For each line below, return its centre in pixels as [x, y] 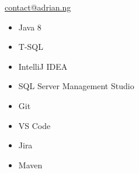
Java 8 [30, 27]
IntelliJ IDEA [43, 66]
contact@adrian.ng [38, 7]
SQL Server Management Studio [76, 86]
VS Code [34, 125]
